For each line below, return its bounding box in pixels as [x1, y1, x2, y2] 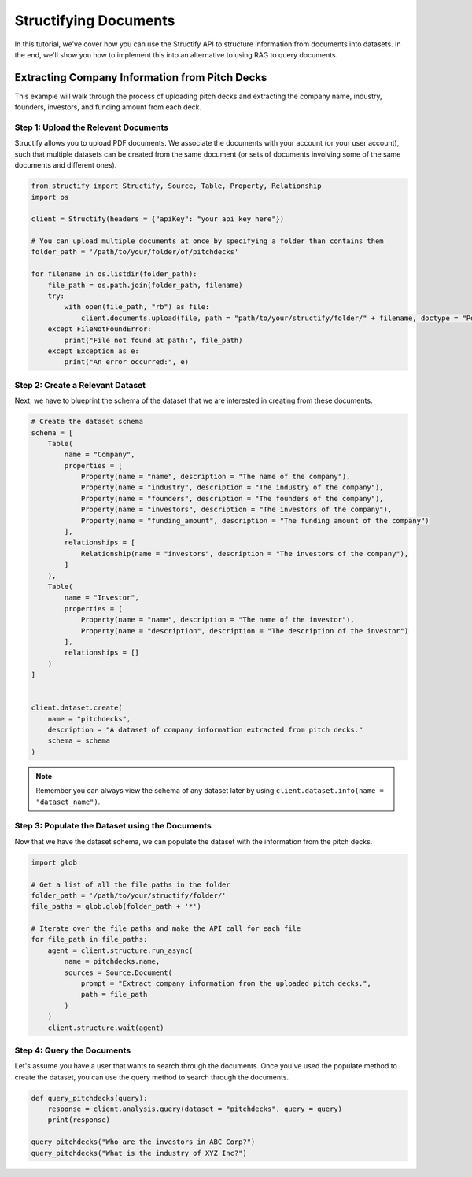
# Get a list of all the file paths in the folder [31, 880, 231, 889]
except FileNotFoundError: [47, 325, 153, 334]
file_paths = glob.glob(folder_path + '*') [31, 902, 202, 911]
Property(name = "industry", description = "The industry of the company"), [80, 483, 385, 492]
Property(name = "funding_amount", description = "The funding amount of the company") [80, 516, 430, 525]
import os [31, 193, 69, 201]
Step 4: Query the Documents [14, 1045, 131, 1056]
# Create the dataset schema [31, 417, 144, 426]
